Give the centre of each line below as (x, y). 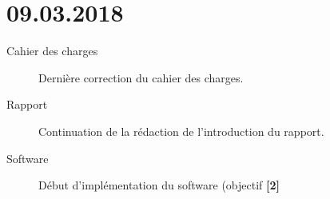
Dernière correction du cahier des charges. (141, 77)
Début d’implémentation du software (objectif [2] (159, 185)
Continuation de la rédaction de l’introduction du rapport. (181, 131)
